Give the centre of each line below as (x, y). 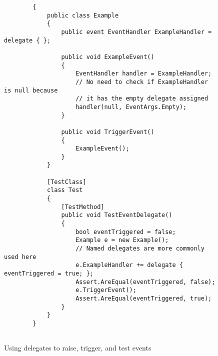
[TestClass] (66, 182)
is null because (31, 90)
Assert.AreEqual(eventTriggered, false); (145, 282)
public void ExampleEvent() (108, 57)
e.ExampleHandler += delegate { (129, 265)
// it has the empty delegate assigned (142, 99)
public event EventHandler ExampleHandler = (136, 32)
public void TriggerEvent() (108, 132)
